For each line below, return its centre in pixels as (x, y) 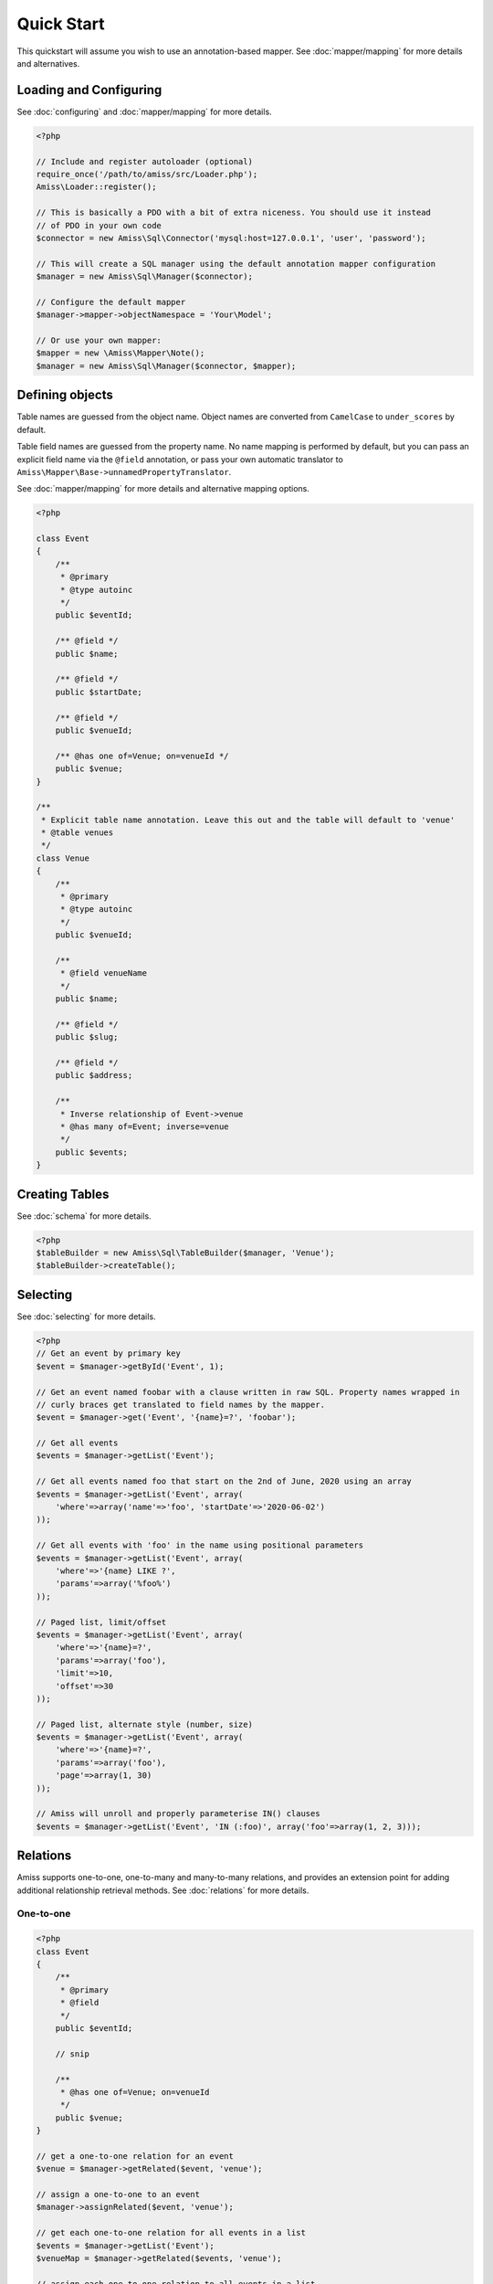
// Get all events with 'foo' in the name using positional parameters (200, 1545)
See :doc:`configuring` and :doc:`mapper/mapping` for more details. (145, 111)
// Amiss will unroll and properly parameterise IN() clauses (178, 1814)
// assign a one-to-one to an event (118, 2194)
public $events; (91, 1152)
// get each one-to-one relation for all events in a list (171, 2233)
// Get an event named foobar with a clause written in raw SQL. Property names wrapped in (248, 1392)
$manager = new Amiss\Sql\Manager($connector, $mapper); (166, 366)
